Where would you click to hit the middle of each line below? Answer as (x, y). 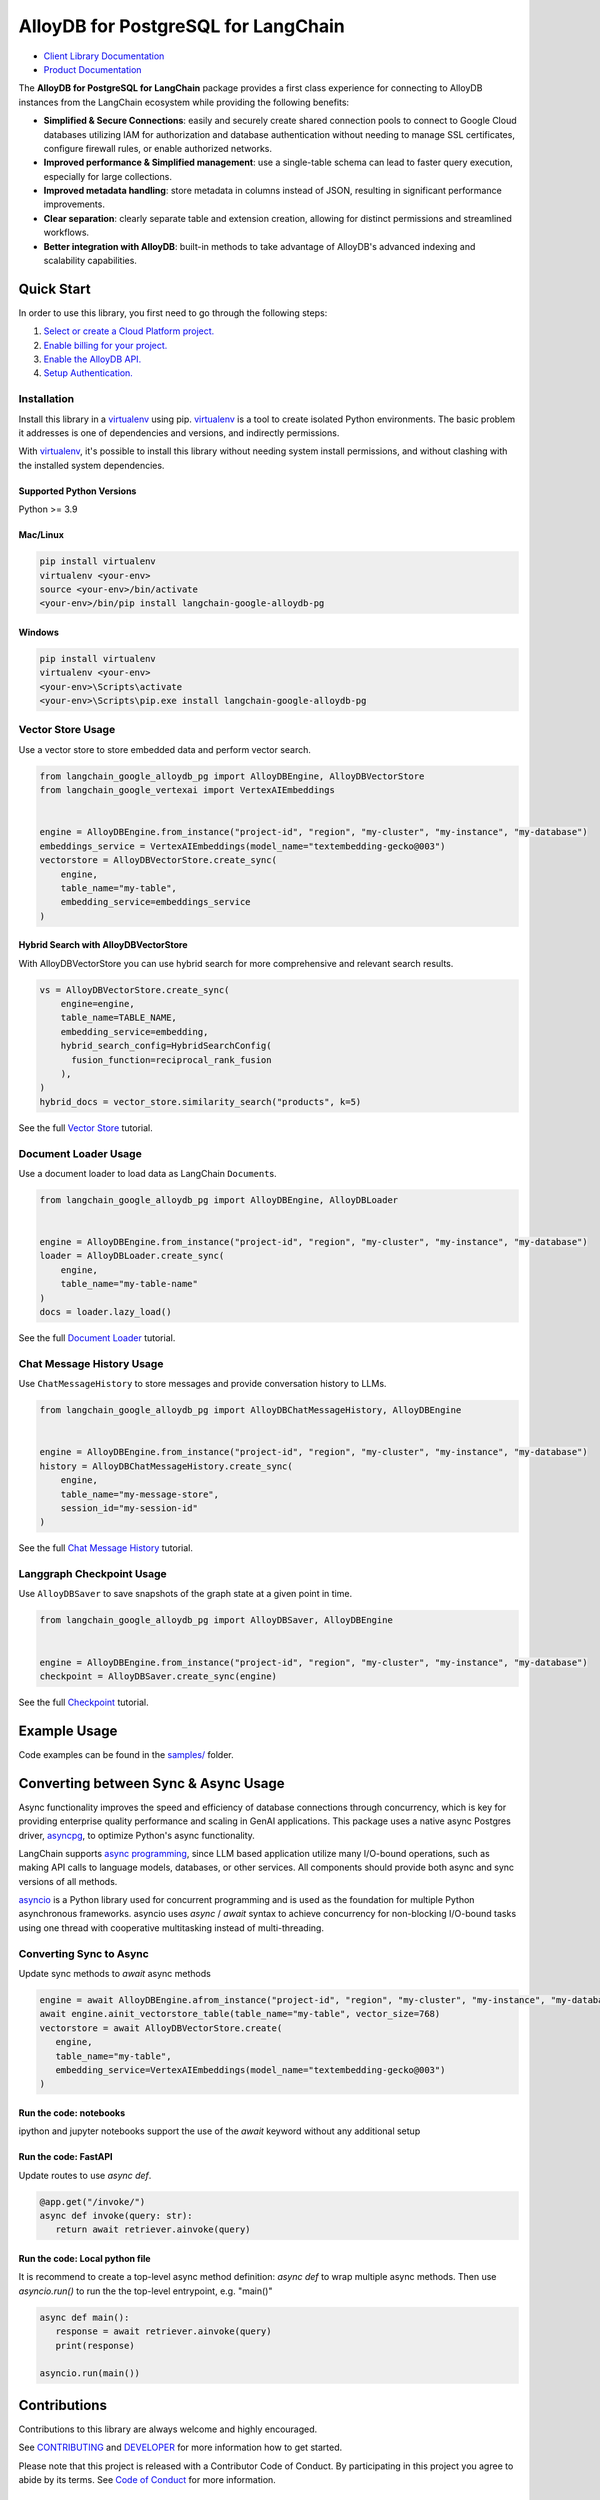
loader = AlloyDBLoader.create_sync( (132, 1256)
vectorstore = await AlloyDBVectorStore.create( (161, 2028)
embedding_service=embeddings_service (155, 902)
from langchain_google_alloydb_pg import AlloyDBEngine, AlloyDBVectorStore (232, 776)
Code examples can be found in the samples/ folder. (126, 1754)
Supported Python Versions (77, 491)
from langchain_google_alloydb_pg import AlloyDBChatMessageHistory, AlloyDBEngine (250, 1410)
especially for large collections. (107, 176)
